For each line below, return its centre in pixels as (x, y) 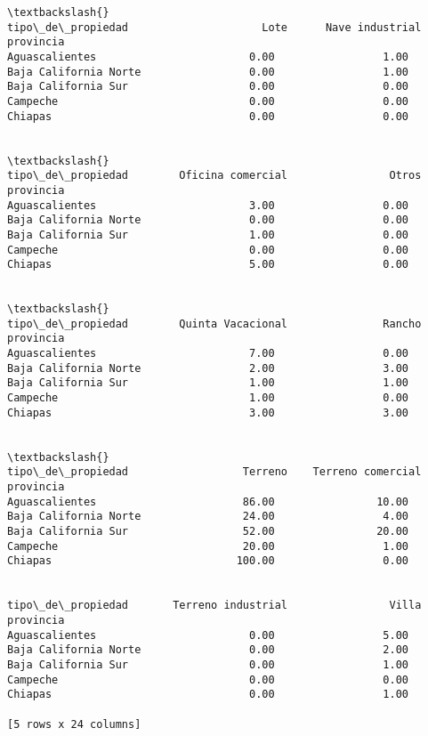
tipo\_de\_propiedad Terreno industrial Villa (214, 606)
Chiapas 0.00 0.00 (208, 116)
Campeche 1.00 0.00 (208, 398)
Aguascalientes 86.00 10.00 (208, 501)
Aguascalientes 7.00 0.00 (208, 354)
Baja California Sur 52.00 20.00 (208, 531)
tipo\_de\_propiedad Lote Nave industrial (214, 27)
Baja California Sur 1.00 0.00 (208, 235)
